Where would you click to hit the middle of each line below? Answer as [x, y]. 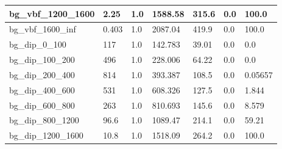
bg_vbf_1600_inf [43, 29]
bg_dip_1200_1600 [46, 135]
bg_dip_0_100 [38, 44]
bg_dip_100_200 [42, 60]
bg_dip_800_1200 [44, 120]
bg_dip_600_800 [42, 105]
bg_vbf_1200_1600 [52, 13]
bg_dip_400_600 [42, 89]
